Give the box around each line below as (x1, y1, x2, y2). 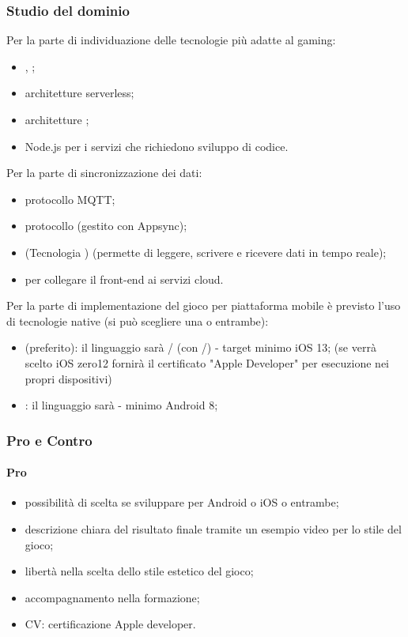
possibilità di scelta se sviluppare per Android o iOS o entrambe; (25, 494, 339, 511)
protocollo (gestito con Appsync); (25, 217, 187, 234)
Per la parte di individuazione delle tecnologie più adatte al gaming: (6, 32, 336, 48)
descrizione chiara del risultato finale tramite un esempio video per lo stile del (25, 520, 402, 537)
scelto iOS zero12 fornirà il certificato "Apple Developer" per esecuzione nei (25, 354, 389, 371)
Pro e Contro (6, 430, 93, 450)
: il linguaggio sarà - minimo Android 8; (25, 397, 218, 413)
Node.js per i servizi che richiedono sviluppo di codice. (25, 138, 289, 154)
